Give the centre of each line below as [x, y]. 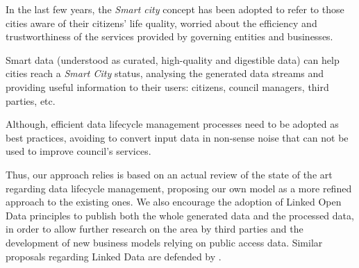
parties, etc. [31, 100]
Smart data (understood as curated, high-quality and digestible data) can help [173, 59]
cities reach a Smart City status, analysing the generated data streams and [165, 73]
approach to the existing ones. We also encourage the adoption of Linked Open [174, 202]
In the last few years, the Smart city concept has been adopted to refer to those [175, 9]
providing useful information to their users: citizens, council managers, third [167, 86]
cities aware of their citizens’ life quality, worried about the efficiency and [161, 23]
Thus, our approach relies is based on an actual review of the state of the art [169, 174]
